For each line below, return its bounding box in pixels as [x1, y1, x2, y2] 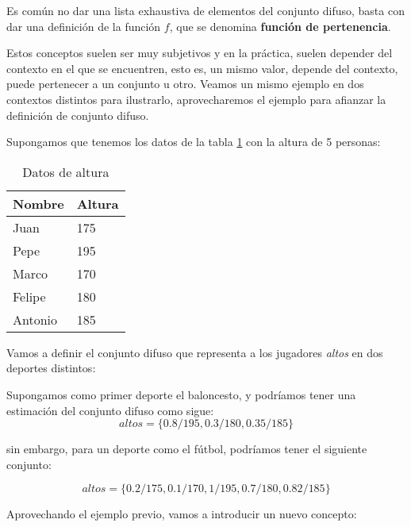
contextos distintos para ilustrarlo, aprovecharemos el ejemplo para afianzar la [6, 90, 386, 107]
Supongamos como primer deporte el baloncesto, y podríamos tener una [6, 386, 356, 402]
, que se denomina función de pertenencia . [169, 17, 391, 34]
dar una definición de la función [6, 17, 161, 34]
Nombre [13, 194, 64, 213]
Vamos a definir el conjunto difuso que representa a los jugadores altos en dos [6, 344, 383, 360]
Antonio [13, 310, 58, 329]
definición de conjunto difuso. [6, 106, 149, 123]
